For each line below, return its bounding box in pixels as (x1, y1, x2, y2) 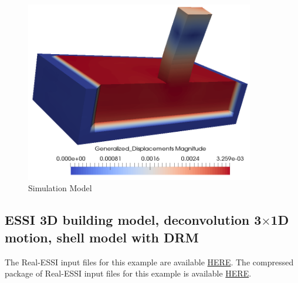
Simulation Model (28, 182, 92, 194)
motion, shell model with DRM (5, 228, 199, 246)
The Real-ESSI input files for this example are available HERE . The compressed (5, 255, 294, 268)
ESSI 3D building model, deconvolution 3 (5, 211, 262, 229)
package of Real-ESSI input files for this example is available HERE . (5, 267, 252, 279)
